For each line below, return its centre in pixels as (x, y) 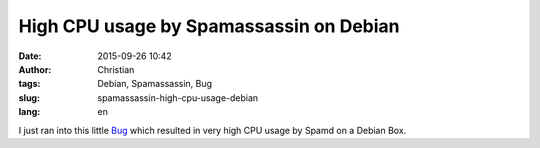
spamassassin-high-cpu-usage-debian (178, 97)
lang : (29, 112)
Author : (35, 69)
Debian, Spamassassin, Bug (155, 84)
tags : (29, 84)
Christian (116, 69)
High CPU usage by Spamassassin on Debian (209, 26)
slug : (29, 97)
